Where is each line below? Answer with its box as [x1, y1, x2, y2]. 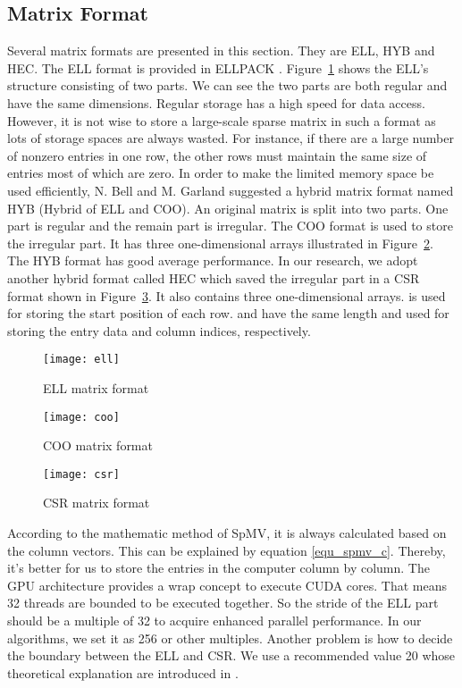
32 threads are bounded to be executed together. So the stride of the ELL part [7, 593, 439, 612]
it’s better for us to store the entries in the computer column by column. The [7, 558, 430, 577]
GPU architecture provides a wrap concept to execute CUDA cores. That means [7, 575, 448, 594]
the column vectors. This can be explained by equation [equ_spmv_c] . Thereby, [7, 541, 446, 559]
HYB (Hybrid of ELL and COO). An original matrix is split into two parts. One [7, 198, 449, 217]
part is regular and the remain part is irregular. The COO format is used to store [7, 216, 453, 235]
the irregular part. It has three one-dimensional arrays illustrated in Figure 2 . [7, 233, 433, 252]
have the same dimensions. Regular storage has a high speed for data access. [7, 93, 425, 112]
